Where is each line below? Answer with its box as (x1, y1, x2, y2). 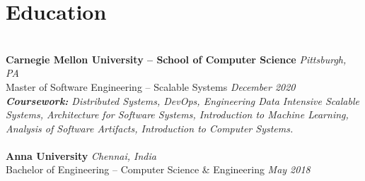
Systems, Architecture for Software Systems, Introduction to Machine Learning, (6, 107, 349, 122)
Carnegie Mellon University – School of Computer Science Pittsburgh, (6, 51, 347, 66)
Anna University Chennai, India (6, 148, 156, 163)
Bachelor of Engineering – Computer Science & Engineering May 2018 (6, 162, 311, 177)
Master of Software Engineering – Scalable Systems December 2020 (6, 79, 296, 94)
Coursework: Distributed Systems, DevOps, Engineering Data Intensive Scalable (6, 93, 359, 108)
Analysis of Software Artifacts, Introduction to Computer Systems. (6, 120, 294, 135)
